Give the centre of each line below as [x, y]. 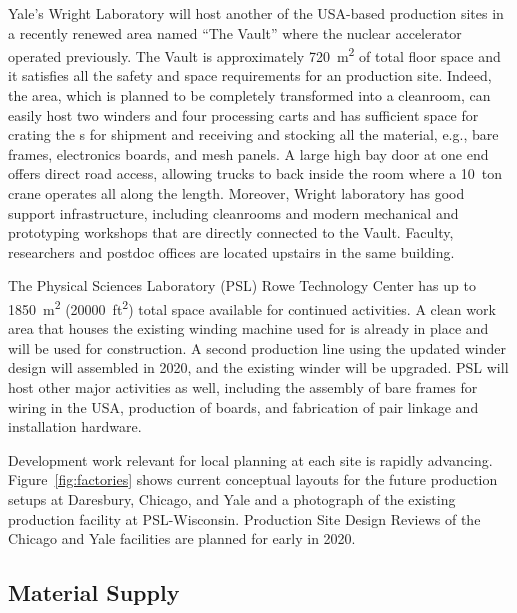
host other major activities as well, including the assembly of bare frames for [243, 387]
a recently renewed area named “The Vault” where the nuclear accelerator [235, 32]
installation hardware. [75, 426]
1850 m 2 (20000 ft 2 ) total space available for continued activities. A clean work [252, 307]
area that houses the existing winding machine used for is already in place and [248, 328]
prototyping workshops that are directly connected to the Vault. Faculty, [231, 232]
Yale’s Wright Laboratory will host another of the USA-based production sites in [256, 13]
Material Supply [94, 592]
